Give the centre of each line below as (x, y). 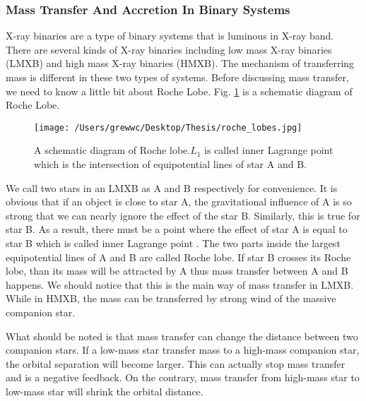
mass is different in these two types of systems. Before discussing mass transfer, (177, 77)
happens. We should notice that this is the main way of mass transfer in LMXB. (180, 284)
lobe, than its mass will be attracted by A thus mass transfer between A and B (177, 271)
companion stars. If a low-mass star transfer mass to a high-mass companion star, (183, 350)
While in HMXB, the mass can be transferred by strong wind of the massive (171, 298)
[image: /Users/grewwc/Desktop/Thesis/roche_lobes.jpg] (168, 127)
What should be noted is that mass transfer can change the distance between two (182, 336)
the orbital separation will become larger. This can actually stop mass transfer (176, 363)
